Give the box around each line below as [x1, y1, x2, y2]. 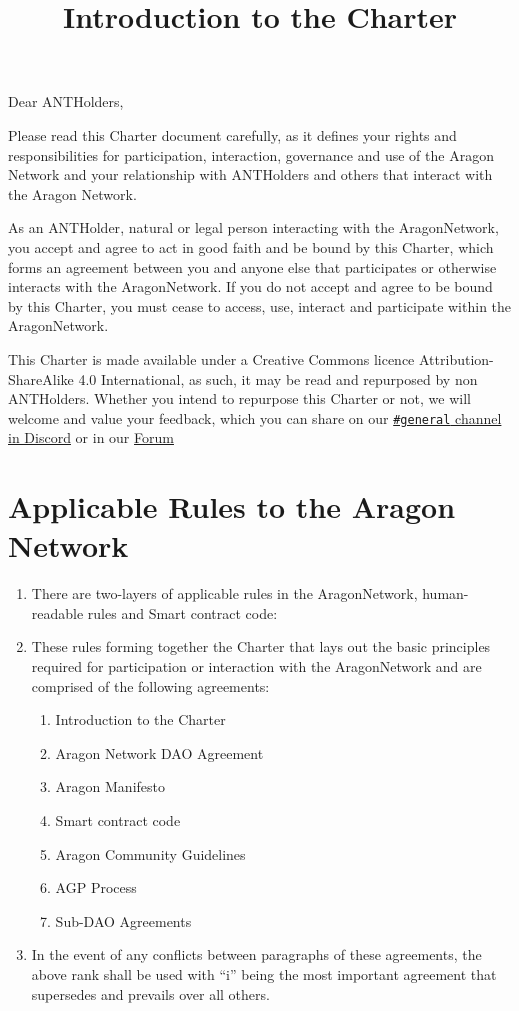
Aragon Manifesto [55, 776, 166, 797]
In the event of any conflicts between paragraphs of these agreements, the [31, 944, 482, 965]
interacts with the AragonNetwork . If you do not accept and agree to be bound [8, 276, 493, 297]
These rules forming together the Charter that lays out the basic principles [31, 636, 491, 657]
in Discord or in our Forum [8, 427, 174, 448]
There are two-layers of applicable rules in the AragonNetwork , [31, 583, 418, 604]
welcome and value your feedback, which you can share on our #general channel [8, 407, 502, 428]
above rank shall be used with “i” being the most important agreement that [31, 963, 497, 984]
